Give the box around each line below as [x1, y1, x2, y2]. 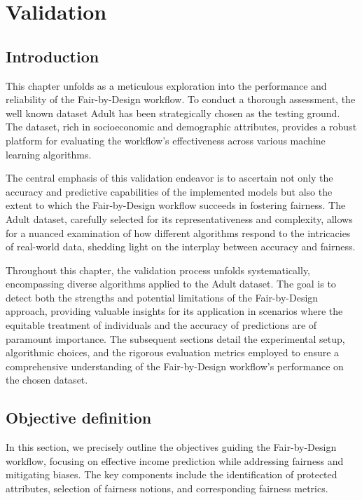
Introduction [6, 45, 99, 67]
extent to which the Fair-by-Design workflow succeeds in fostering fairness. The [6, 198, 346, 212]
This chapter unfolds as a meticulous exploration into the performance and [6, 78, 327, 93]
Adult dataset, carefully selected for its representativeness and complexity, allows [6, 211, 353, 226]
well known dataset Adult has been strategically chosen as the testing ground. [6, 105, 340, 120]
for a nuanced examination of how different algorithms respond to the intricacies [6, 225, 351, 240]
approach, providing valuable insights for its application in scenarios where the [6, 304, 343, 318]
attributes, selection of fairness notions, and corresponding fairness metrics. [6, 481, 328, 496]
